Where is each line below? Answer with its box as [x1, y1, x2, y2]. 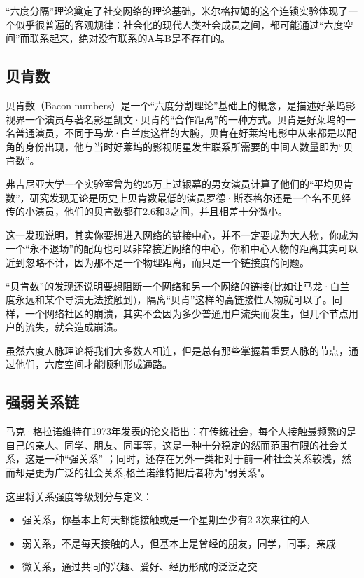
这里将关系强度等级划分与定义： [6, 488, 153, 503]
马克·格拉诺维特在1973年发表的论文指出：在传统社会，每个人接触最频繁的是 [6, 424, 356, 439]
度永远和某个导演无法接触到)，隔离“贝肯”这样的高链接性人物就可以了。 [6, 292, 332, 307]
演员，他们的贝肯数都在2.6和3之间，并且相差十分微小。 [34, 204, 288, 219]
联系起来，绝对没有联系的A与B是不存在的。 [29, 31, 231, 46]
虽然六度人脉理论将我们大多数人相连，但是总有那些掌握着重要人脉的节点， [6, 343, 349, 357]
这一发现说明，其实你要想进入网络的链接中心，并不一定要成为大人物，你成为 [6, 227, 358, 242]
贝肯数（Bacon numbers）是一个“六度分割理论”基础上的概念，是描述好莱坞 [6, 97, 346, 112]
